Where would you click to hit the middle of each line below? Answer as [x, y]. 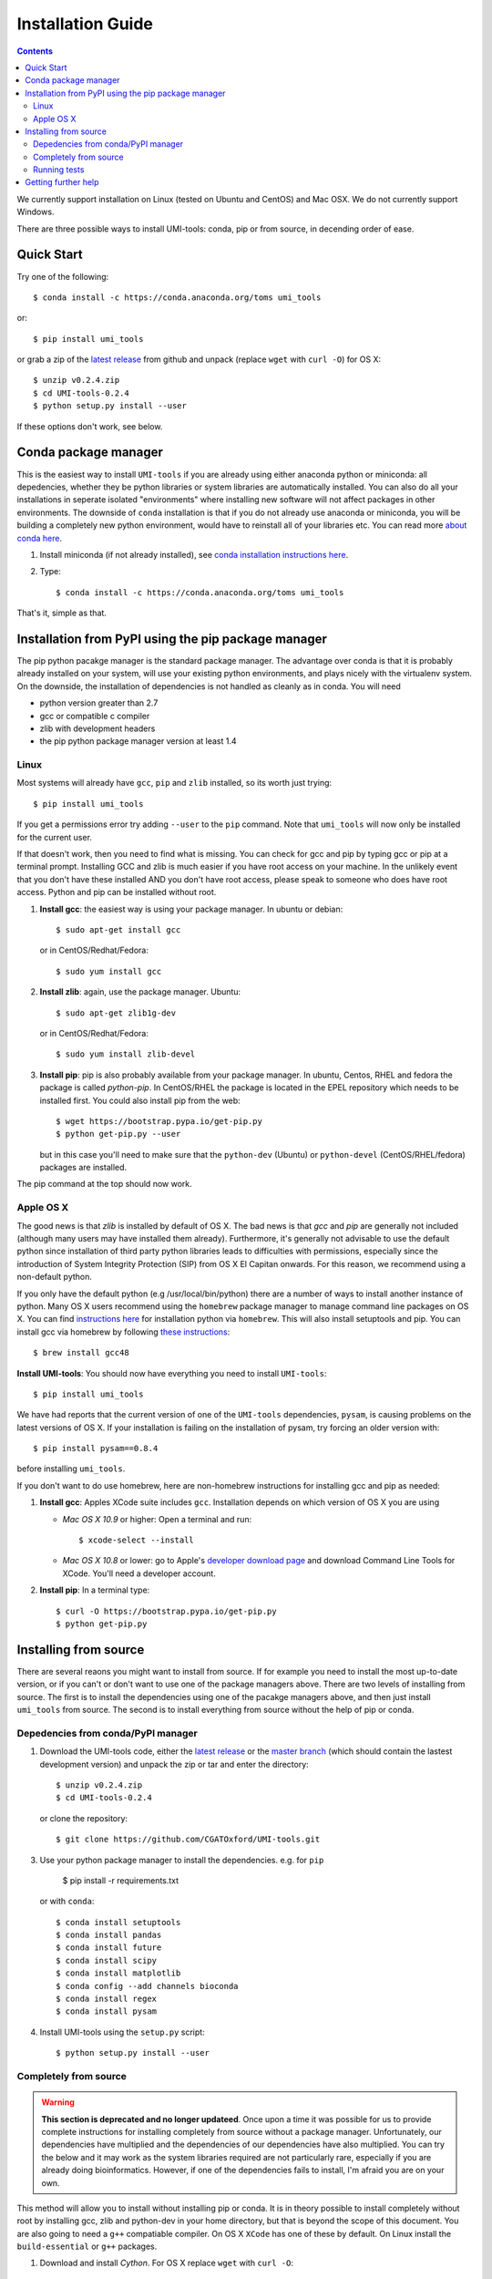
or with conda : [67, 1902]
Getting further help [62, 182]
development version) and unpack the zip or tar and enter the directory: [174, 1764]
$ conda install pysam [107, 2011]
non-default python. [55, 1277]
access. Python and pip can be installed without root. [117, 892]
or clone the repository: [83, 1818]
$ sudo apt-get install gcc [118, 929]
